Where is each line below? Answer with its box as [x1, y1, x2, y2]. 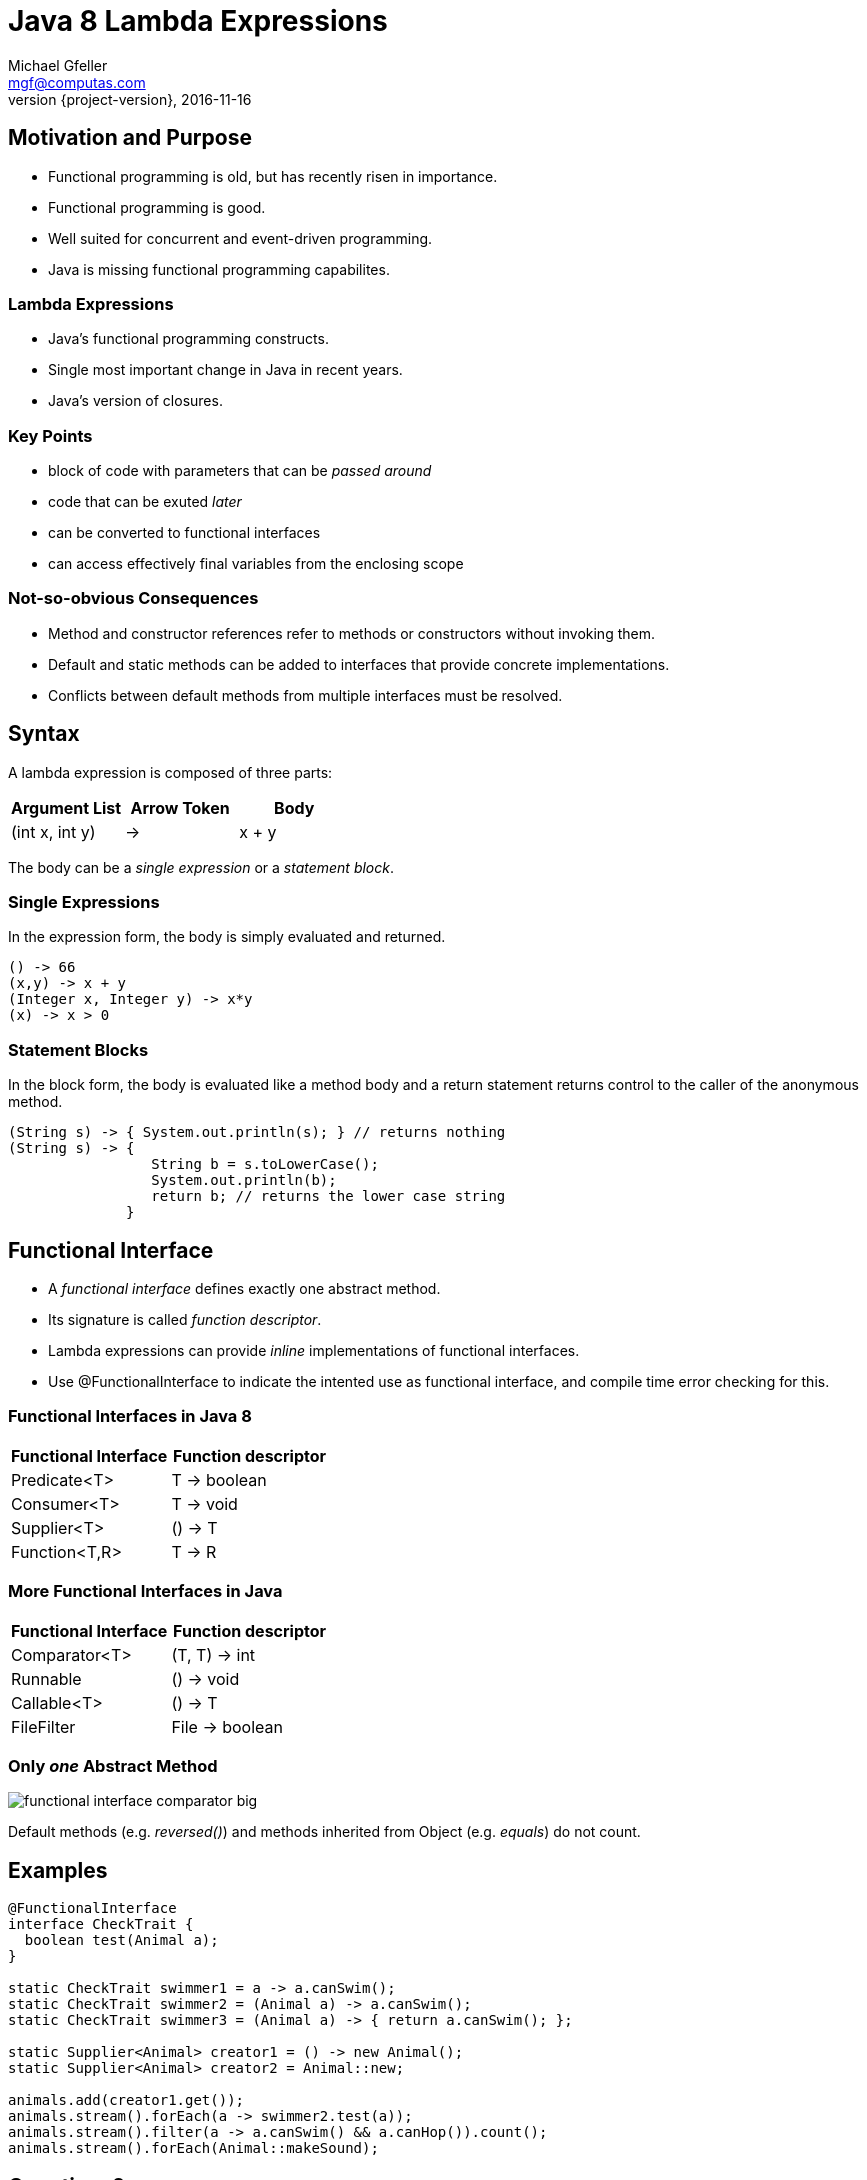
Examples [8, 1857, 108, 1883]
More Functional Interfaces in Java [8, 1581, 283, 1602]
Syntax [8, 721, 80, 747]
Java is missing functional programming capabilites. [48, 260, 390, 278]
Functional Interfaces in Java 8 [8, 1406, 252, 1427]
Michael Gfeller [8, 56, 108, 74]
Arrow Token [130, 797, 230, 818]
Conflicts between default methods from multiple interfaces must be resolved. [48, 686, 563, 704]
